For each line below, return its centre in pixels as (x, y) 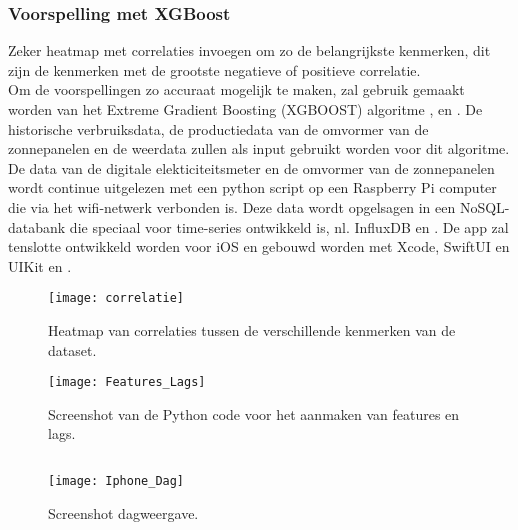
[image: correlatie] (116, 298)
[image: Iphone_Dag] (116, 481)
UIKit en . (40, 265)
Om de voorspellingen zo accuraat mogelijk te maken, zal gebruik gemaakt (236, 89)
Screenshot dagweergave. (123, 513)
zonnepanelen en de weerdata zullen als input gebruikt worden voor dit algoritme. (259, 148)
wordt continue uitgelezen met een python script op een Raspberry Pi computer (252, 187)
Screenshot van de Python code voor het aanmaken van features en (254, 413)
